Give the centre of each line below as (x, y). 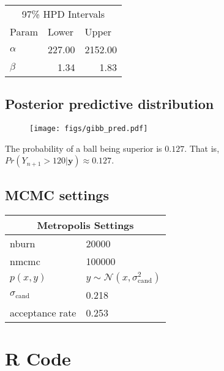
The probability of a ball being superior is (84, 148)
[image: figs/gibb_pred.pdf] (89, 129)
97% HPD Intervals (63, 14)
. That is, (202, 148)
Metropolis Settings (85, 225)
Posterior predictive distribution (110, 104)
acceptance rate (43, 312)
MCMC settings (57, 194)
